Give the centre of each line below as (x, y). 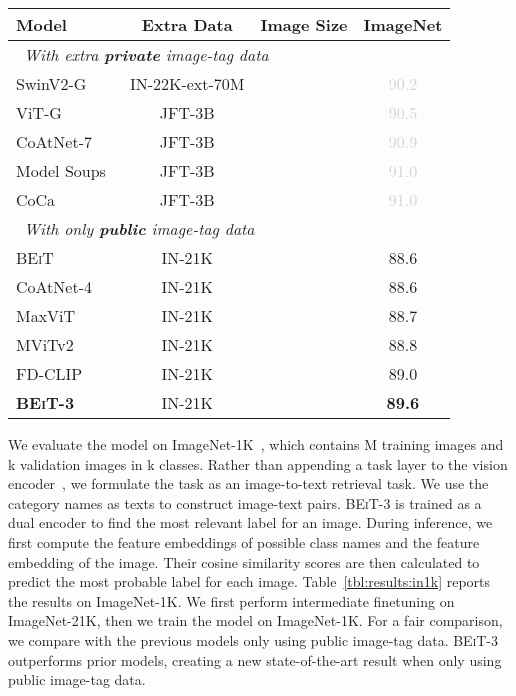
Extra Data (187, 24)
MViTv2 (45, 344)
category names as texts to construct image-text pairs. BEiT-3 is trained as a (245, 502)
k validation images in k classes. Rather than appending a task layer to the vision (258, 463)
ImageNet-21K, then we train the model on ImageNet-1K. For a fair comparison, (255, 620)
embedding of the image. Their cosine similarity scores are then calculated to (244, 561)
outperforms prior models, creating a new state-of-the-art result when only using (255, 659)
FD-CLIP (49, 373)
